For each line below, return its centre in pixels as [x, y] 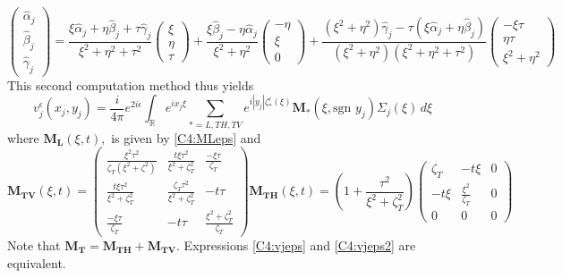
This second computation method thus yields [131, 84]
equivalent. [37, 262]
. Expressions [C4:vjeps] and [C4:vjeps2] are [296, 244]
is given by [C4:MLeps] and [186, 137]
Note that [34, 244]
